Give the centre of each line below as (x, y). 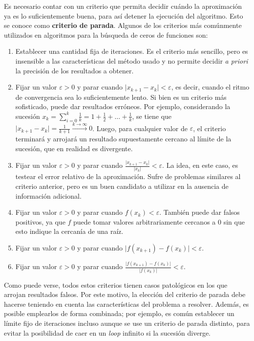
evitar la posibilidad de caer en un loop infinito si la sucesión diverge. (107, 332)
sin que (234, 221)
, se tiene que (152, 116)
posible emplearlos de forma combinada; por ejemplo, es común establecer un (119, 313)
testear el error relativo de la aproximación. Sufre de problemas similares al (128, 176)
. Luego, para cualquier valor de (140, 128)
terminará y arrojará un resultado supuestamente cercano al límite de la (123, 139)
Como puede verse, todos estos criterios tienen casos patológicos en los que (116, 284)
